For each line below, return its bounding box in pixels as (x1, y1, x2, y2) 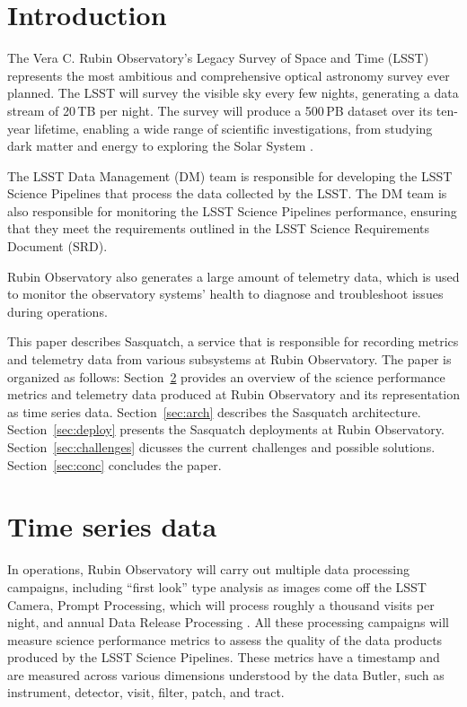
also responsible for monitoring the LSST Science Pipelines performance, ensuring (7, 201, 457, 220)
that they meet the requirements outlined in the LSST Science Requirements (7, 219, 430, 238)
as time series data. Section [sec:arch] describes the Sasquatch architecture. (7, 402, 421, 421)
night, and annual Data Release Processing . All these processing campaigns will (7, 613, 449, 632)
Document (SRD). (7, 237, 108, 256)
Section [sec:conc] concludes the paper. (7, 455, 222, 474)
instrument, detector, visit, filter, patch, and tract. (7, 683, 285, 702)
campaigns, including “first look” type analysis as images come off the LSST (7, 577, 427, 596)
